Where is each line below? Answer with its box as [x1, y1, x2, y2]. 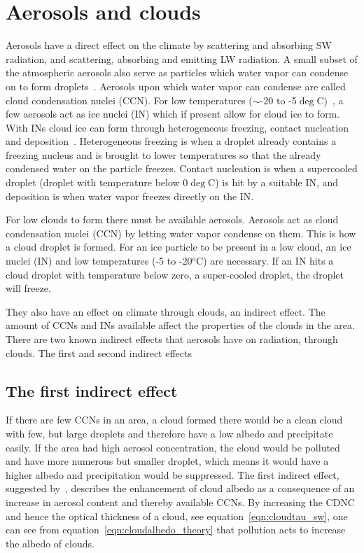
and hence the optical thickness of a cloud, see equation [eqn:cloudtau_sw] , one [6, 508, 348, 523]
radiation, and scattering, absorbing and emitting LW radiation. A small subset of [6, 51, 358, 66]
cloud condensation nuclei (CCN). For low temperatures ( [6, 92, 253, 107]
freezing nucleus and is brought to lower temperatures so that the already [6, 147, 321, 162]
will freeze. [6, 281, 51, 295]
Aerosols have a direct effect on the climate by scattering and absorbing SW [6, 38, 332, 52]
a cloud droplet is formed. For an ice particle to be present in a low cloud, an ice [6, 239, 351, 254]
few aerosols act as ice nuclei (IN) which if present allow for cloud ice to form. [6, 106, 340, 121]
